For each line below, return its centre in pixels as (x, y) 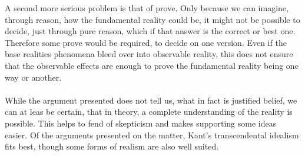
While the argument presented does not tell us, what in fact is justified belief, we (151, 100)
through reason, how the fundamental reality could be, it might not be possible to (152, 19)
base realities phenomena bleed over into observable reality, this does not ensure (149, 54)
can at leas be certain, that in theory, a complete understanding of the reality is (149, 112)
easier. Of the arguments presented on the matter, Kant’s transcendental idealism (152, 135)
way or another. (33, 77)
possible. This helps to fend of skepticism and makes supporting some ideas (141, 123)
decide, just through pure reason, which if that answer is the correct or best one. (150, 31)
